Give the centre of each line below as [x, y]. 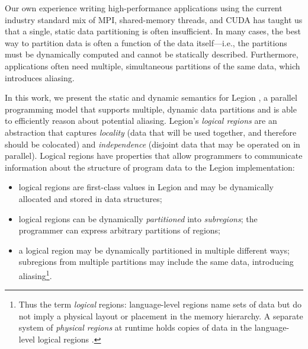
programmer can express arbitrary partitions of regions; [119, 230]
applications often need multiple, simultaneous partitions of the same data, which [153, 65]
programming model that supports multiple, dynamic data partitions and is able [151, 109]
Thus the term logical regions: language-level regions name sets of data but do [160, 304]
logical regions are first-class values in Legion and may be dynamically [146, 187]
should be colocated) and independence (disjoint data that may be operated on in [153, 144]
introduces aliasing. [40, 77]
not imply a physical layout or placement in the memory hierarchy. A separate [161, 316]
